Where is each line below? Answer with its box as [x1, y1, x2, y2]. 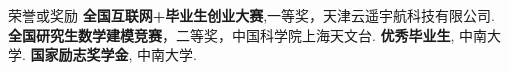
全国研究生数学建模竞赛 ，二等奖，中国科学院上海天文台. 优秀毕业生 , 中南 [8, 24, 488, 45]
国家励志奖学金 [30, 44, 129, 65]
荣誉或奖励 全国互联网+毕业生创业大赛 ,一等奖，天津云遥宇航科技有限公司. [8, 5, 495, 25]
